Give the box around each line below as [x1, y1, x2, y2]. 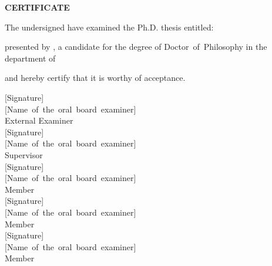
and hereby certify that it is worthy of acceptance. [5, 71, 186, 84]
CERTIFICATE [5, 1, 70, 13]
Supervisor [5, 148, 43, 161]
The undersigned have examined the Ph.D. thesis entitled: [5, 21, 214, 33]
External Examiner [5, 114, 73, 127]
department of [5, 52, 56, 64]
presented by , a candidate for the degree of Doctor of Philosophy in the [5, 40, 267, 53]
